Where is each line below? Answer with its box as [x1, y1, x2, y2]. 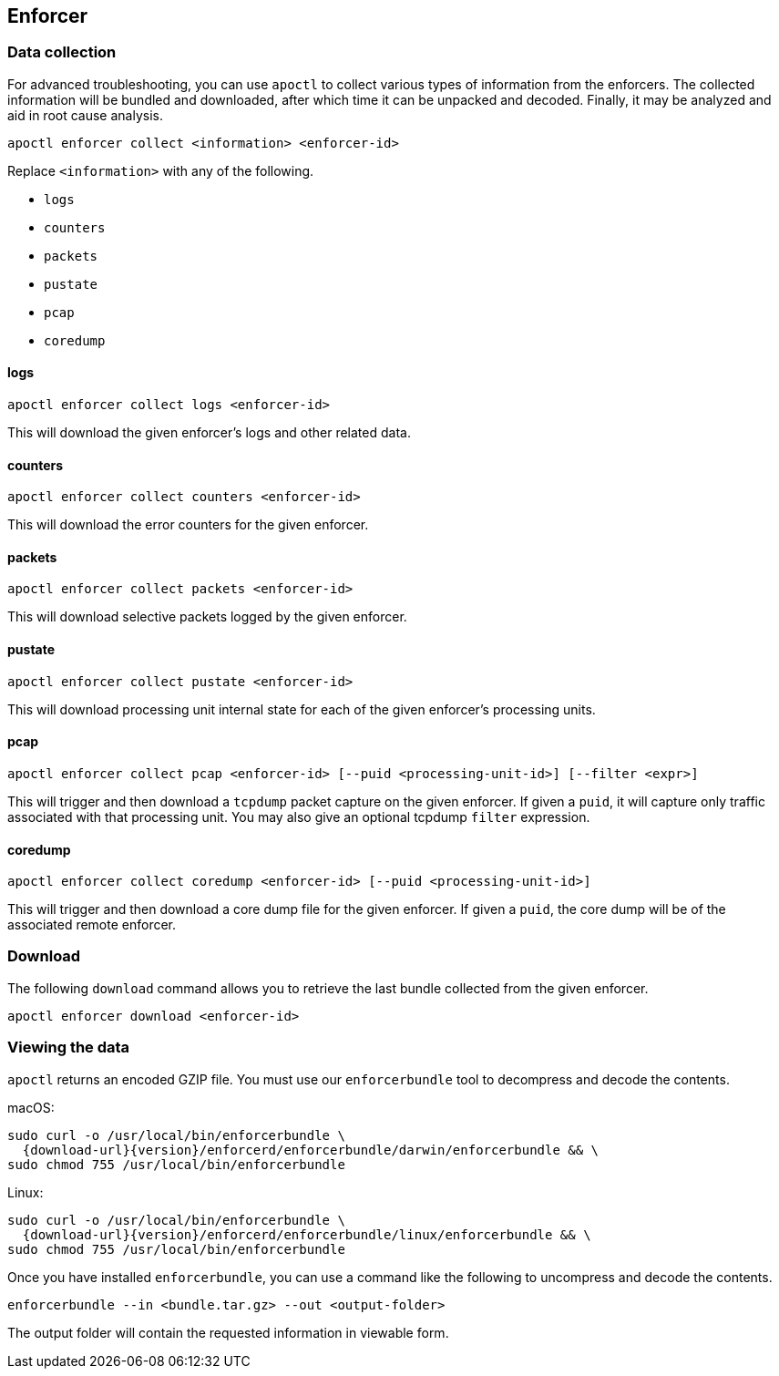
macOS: [7, 1099, 55, 1115]
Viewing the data [7, 1038, 130, 1057]
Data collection [7, 43, 117, 62]
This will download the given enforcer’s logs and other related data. [7, 425, 411, 441]
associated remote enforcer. [7, 917, 177, 933]
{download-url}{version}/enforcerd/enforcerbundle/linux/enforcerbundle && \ [22, 1227, 591, 1242]
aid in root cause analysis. [7, 107, 163, 123]
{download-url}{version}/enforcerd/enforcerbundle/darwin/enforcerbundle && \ [22, 1142, 600, 1157]
